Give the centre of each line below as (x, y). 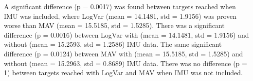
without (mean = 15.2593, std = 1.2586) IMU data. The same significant (113, 44)
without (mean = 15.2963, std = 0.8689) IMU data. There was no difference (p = (126, 63)
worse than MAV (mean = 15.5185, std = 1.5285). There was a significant (114, 25)
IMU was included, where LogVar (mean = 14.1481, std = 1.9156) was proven (120, 16)
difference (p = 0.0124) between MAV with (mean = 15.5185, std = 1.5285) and (124, 53)
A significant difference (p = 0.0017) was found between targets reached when (120, 6)
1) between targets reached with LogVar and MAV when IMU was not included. (123, 73)
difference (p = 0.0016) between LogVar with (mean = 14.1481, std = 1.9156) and (126, 34)
